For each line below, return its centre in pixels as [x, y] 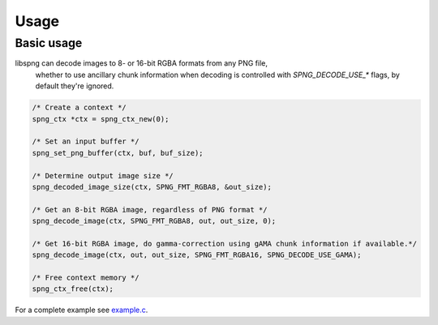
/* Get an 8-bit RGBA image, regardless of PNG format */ [150, 210]
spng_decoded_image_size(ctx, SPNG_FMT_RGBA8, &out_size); [152, 187]
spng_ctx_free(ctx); [73, 289]
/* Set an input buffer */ [86, 141]
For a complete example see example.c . [82, 310]
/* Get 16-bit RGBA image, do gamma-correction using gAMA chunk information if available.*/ [225, 244]
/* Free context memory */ [86, 278]
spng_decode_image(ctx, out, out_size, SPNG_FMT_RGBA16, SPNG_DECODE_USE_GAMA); [197, 255]
